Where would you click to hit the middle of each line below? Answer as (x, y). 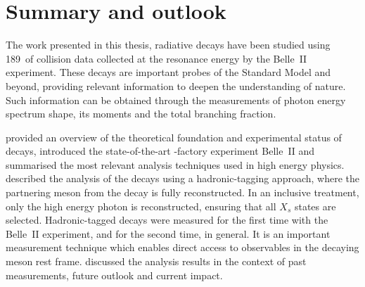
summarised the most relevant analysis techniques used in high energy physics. (175, 164)
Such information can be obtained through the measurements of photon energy (176, 100)
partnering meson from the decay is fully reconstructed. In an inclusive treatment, (182, 192)
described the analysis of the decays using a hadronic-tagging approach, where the (182, 178)
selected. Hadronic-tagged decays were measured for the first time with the (167, 220)
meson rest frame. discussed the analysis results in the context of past (156, 261)
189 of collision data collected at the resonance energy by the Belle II (156, 58)
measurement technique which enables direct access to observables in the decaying (182, 247)
